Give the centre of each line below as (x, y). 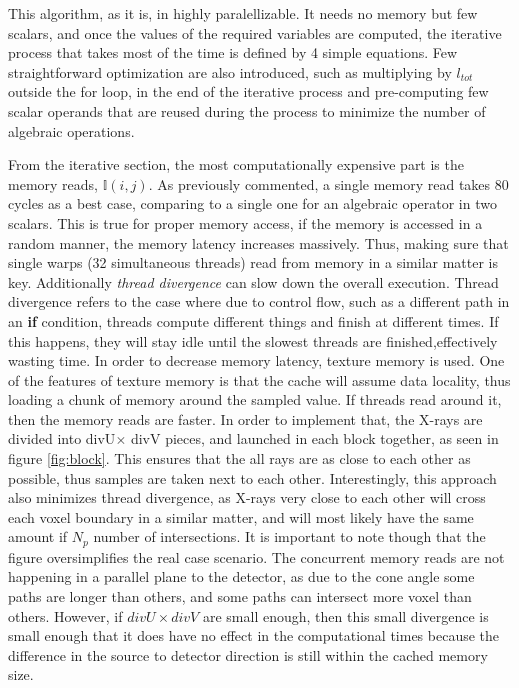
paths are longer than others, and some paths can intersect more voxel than (240, 596)
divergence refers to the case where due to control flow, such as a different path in (259, 301)
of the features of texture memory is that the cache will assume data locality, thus (259, 379)
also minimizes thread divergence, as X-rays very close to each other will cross (247, 497)
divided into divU (62, 438)
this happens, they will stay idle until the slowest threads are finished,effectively (253, 340)
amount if (38, 536)
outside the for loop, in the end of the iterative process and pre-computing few (248, 91)
